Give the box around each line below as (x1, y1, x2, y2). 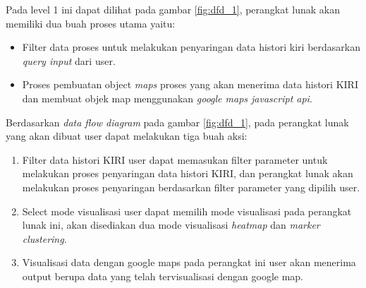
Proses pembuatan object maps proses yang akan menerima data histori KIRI (22, 77, 358, 92)
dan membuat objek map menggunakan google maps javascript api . (22, 90, 312, 105)
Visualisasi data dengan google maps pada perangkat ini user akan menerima (22, 255, 356, 270)
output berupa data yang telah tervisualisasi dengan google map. (22, 268, 303, 283)
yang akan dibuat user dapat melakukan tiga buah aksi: (6, 128, 248, 143)
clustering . (22, 231, 67, 246)
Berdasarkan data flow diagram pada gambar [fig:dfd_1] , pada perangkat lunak (6, 114, 349, 129)
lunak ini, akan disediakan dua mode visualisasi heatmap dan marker (22, 217, 320, 232)
